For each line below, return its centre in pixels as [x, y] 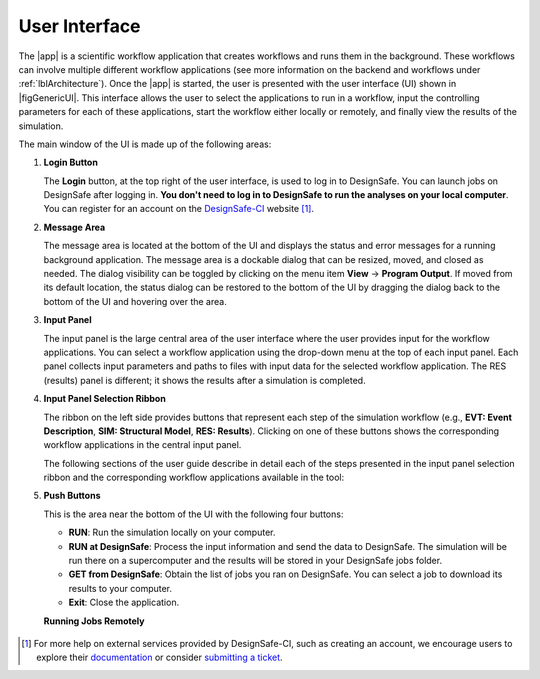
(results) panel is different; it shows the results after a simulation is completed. [204, 380]
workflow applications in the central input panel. [142, 445]
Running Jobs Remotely [94, 621]
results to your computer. [120, 588]
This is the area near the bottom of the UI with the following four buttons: [193, 514]
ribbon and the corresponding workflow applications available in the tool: [194, 477]
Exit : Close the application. [124, 602]
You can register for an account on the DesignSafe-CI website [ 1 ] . [179, 209]
